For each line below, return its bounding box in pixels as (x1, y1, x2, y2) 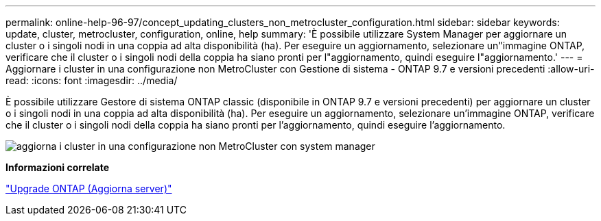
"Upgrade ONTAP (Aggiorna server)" (5, 183, 172, 194)
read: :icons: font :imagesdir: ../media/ (5, 75, 178, 86)
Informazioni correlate (5, 161, 110, 173)
